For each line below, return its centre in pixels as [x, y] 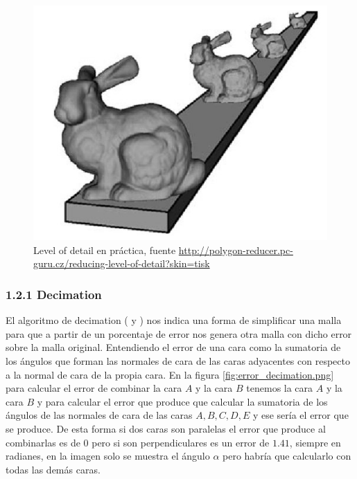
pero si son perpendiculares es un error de [181, 442]
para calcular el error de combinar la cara [94, 388]
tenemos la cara [280, 388]
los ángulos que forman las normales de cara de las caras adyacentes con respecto [178, 360]
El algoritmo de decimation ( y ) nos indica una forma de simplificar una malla [174, 320]
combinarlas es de [43, 442]
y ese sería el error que [301, 415]
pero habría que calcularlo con [287, 456]
